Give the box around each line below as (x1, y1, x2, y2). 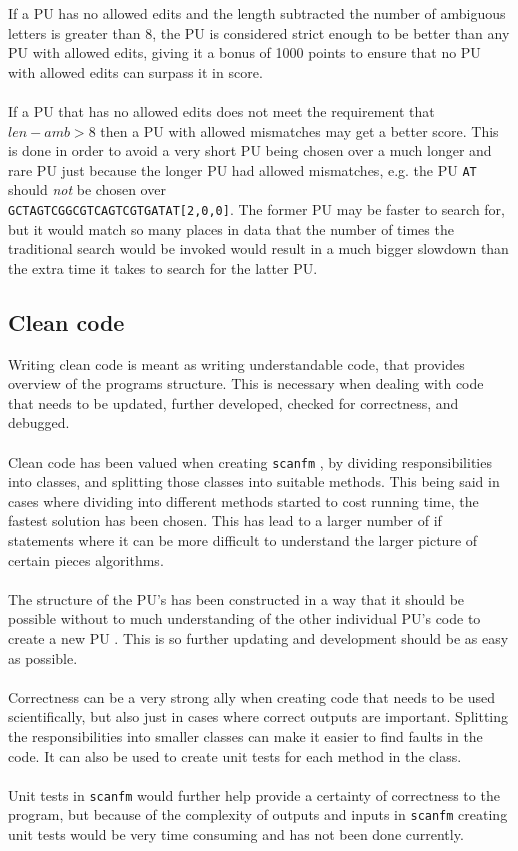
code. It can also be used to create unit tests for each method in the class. (8, 745, 462, 766)
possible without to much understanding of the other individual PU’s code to (8, 608, 481, 629)
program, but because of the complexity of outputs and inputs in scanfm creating (8, 804, 508, 825)
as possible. (8, 647, 78, 668)
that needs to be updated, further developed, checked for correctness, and (8, 392, 459, 413)
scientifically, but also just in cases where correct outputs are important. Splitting (8, 706, 509, 727)
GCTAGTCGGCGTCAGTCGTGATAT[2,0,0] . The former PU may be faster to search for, (8, 199, 505, 219)
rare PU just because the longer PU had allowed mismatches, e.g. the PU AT (8, 159, 477, 180)
